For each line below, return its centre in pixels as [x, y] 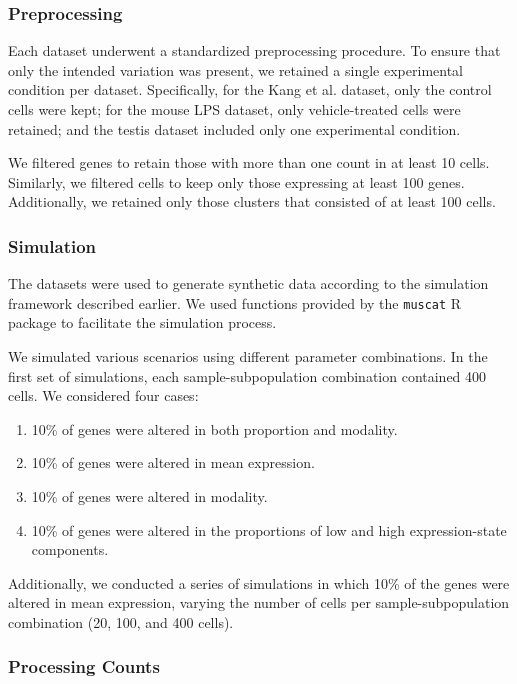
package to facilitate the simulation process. [142, 322]
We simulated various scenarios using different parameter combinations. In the [248, 356]
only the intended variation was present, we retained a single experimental [235, 69]
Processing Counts [84, 666]
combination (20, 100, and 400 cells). [121, 621]
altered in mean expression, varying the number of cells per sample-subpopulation [259, 602]
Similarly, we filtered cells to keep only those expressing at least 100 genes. [236, 181]
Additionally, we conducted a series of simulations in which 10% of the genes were [259, 582]
